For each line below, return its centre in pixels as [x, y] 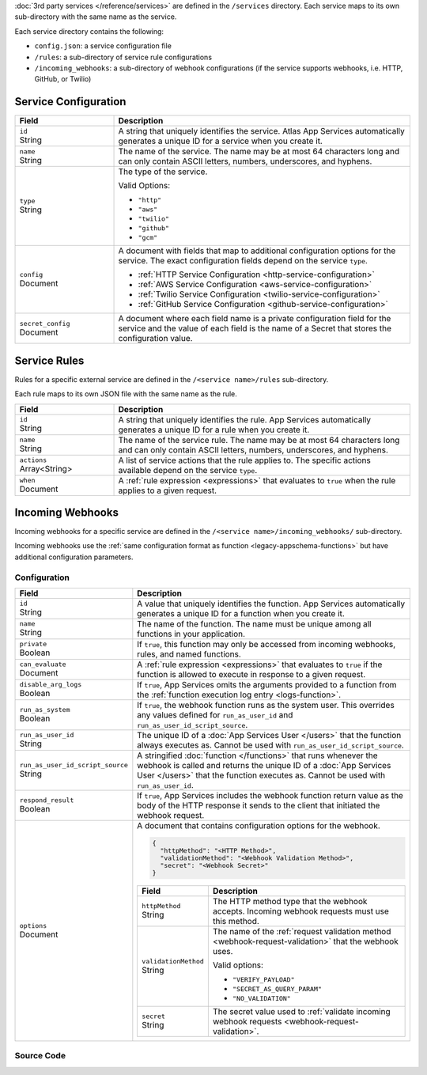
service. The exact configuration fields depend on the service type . [243, 261]
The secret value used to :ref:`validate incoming [301, 1011]
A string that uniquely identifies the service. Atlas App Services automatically [261, 131]
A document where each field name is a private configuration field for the [255, 319]
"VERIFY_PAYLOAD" [264, 980]
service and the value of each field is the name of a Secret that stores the [255, 328]
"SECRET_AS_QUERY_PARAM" [277, 989]
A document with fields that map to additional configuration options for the [257, 251]
